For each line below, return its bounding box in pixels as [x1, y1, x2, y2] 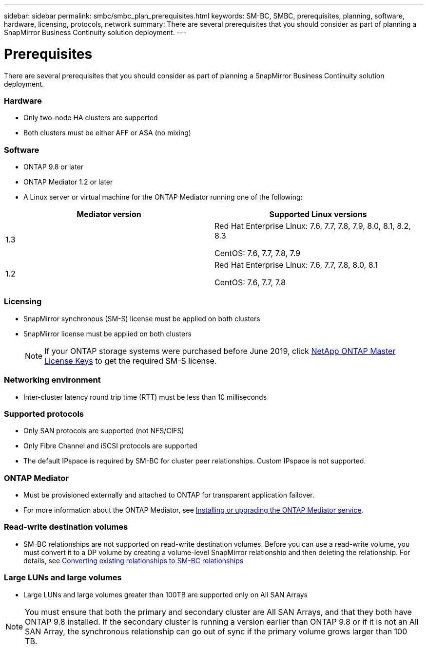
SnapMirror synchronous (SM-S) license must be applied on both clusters [23, 314, 260, 323]
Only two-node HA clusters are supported [23, 113, 158, 122]
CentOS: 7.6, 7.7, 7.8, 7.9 [214, 248, 301, 258]
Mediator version [77, 209, 141, 219]
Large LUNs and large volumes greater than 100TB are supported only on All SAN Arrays [23, 590, 308, 599]
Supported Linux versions [269, 209, 367, 219]
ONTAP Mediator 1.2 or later [23, 178, 113, 186]
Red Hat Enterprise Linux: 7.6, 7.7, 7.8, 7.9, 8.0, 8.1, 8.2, [214, 221, 411, 231]
